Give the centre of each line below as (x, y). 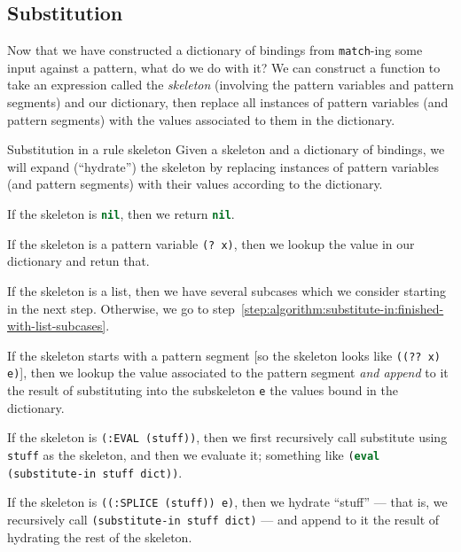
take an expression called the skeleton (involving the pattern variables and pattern (230, 85)
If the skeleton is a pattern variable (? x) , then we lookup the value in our (211, 243)
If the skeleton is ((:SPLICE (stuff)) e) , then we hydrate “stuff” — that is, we (227, 502)
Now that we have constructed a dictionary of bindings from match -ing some (215, 50)
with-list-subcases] (57, 326)
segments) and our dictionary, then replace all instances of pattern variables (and (228, 102)
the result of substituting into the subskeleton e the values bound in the (203, 390)
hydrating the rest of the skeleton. (100, 536)
